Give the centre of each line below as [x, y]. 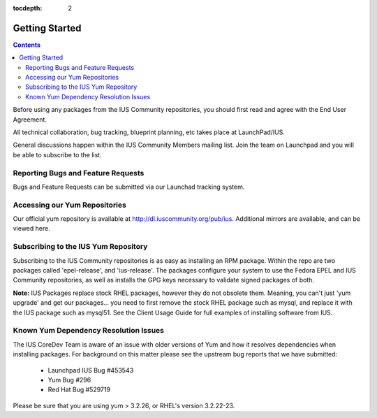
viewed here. [31, 229]
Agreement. [30, 120]
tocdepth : [28, 8]
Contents [27, 45]
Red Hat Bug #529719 [79, 390]
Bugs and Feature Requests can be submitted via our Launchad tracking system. [129, 187]
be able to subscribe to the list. [57, 154]
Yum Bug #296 [69, 380]
